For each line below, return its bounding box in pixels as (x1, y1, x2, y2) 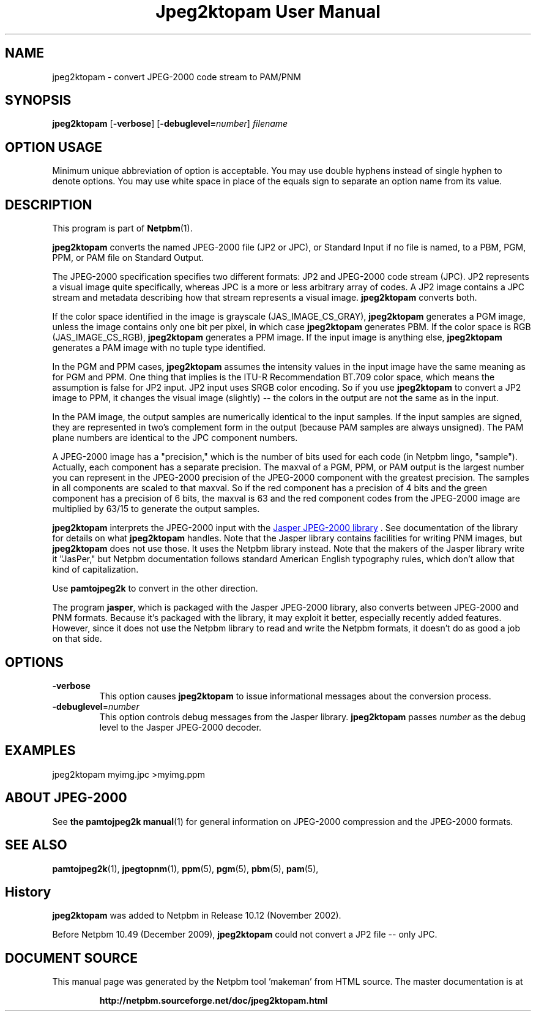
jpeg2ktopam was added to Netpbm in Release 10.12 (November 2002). (52, 910, 341, 921)
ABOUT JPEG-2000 (5, 790, 127, 806)
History (5, 884, 51, 900)
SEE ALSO (5, 837, 67, 853)
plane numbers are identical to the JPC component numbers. (52, 432, 298, 443)
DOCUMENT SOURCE (5, 950, 138, 966)
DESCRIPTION (5, 197, 92, 213)
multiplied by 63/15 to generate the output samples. (52, 503, 260, 514)
